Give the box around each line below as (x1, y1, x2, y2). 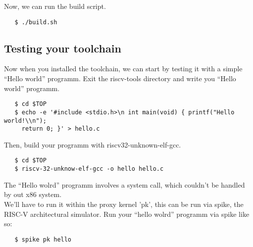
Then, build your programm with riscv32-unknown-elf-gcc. (4, 139, 181, 149)
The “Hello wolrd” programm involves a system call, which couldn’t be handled (4, 179, 245, 190)
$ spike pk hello (14, 236, 72, 243)
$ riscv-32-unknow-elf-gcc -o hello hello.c (14, 165, 164, 173)
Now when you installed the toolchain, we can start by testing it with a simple (4, 63, 243, 74)
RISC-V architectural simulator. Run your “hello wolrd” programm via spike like (4, 208, 250, 219)
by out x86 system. (4, 189, 62, 199)
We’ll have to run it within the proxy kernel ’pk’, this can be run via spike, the (4, 198, 244, 209)
